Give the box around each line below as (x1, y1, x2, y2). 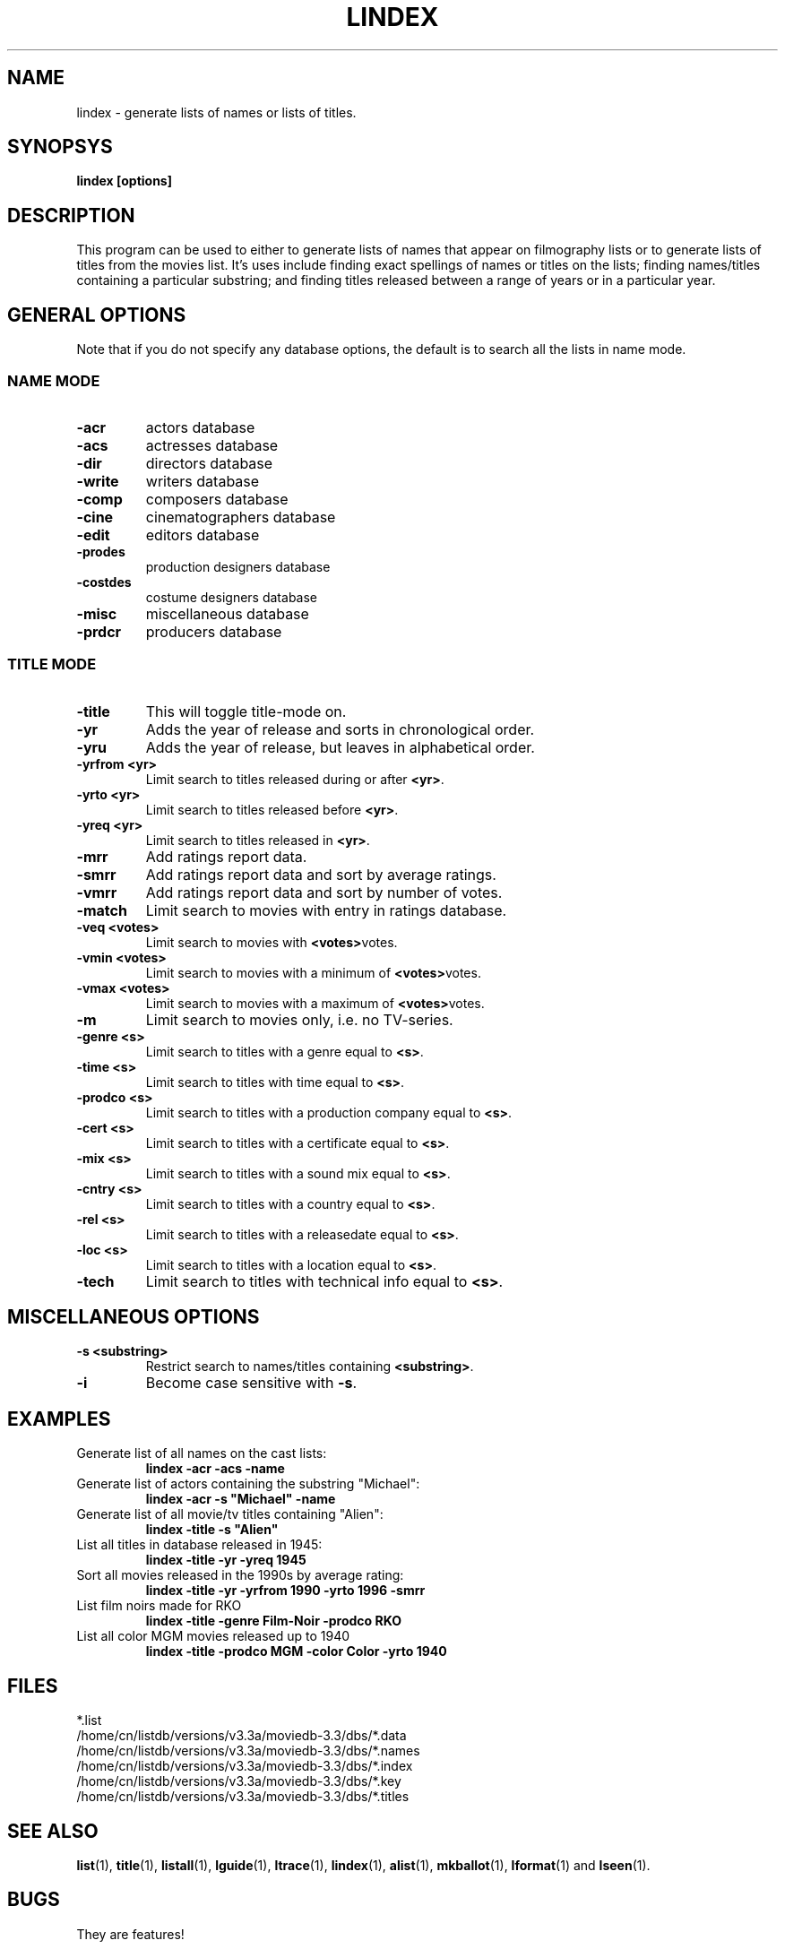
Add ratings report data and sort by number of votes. (145, 883, 503, 901)
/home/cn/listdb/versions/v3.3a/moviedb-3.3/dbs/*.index (76, 1758, 413, 1774)
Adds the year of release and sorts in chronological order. (145, 720, 535, 738)
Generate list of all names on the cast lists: (76, 1445, 327, 1462)
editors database (145, 525, 260, 544)
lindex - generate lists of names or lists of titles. (76, 104, 357, 120)
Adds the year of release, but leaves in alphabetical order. (145, 737, 535, 756)
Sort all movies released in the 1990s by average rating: (76, 1567, 404, 1583)
